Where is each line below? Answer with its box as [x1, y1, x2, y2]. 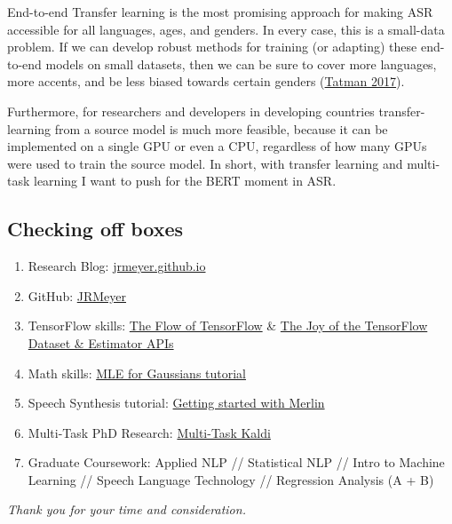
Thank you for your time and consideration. [7, 500, 246, 519]
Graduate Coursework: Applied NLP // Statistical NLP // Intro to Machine [28, 453, 445, 472]
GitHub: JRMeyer [28, 286, 127, 305]
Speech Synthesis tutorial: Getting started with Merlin [28, 393, 325, 412]
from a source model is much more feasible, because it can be [54, 119, 388, 138]
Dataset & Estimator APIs [28, 333, 174, 352]
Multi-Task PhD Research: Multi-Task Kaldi [28, 423, 271, 441]
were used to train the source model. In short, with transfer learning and [7, 154, 403, 172]
